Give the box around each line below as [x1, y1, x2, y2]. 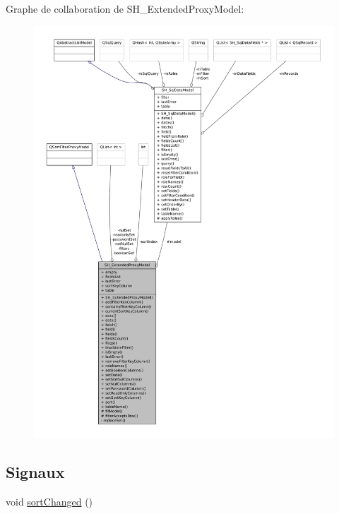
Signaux [6, 461, 65, 483]
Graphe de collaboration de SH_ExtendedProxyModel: [6, 1, 244, 16]
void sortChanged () [6, 494, 93, 508]
